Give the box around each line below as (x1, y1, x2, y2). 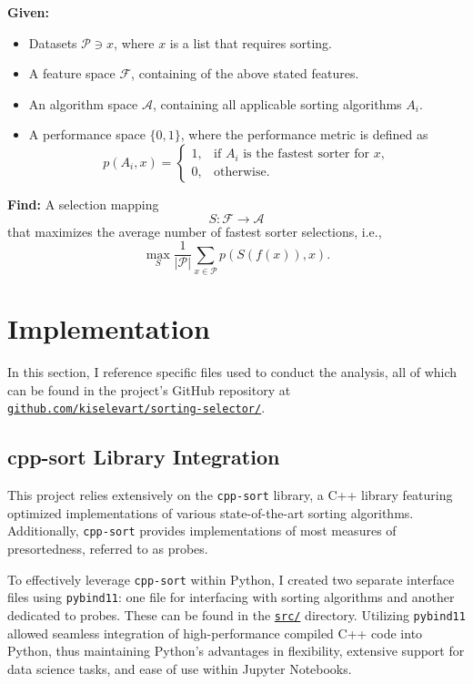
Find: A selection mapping (7, 194, 159, 213)
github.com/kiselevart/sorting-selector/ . (7, 398, 266, 417)
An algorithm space (28, 94, 138, 113)
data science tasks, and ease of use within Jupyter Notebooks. (7, 658, 352, 678)
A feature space (28, 64, 116, 83)
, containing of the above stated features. (131, 64, 359, 83)
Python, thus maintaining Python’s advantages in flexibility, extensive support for (7, 641, 465, 660)
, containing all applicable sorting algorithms (152, 94, 402, 113)
